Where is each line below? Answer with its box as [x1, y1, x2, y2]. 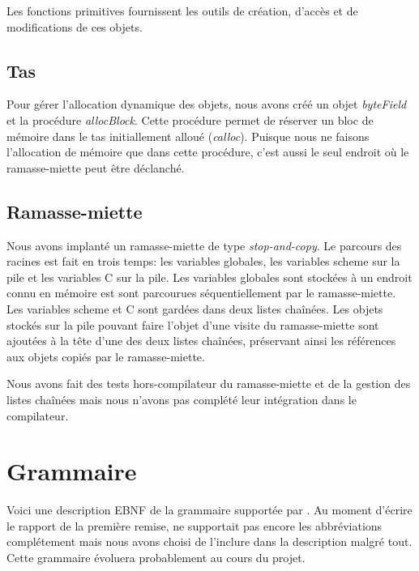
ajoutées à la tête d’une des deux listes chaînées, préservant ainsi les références [6, 332, 396, 349]
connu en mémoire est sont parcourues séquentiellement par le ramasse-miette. [6, 284, 396, 301]
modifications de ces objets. [6, 18, 143, 35]
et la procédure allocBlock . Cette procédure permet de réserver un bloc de [6, 111, 374, 128]
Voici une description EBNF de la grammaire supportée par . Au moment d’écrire [6, 501, 413, 518]
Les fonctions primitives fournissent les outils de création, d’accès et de [6, 2, 358, 19]
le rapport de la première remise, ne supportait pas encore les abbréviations [6, 517, 383, 534]
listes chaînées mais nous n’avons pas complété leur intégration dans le [6, 390, 357, 407]
